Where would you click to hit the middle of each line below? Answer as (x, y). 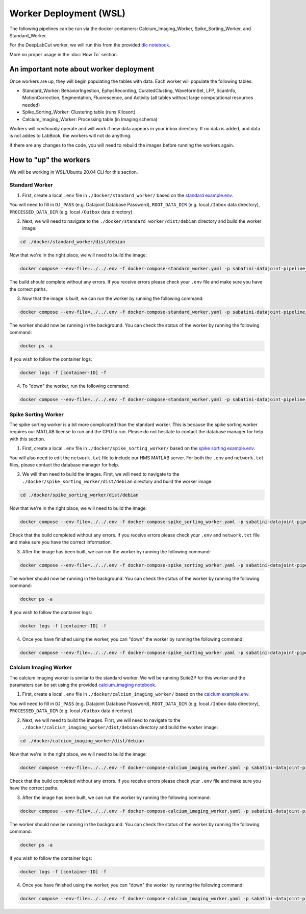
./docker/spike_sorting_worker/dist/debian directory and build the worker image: (117, 481)
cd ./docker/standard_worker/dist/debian (73, 242)
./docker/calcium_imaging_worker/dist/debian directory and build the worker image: (120, 727)
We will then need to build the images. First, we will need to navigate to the (101, 474)
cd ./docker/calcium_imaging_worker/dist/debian (82, 741)
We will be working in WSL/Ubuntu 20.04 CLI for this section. (74, 172)
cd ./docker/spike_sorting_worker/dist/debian (79, 495)
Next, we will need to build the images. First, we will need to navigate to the (101, 720)
